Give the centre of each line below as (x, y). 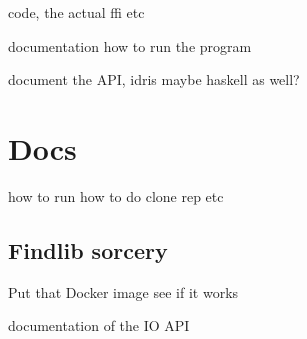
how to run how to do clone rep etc (116, 195)
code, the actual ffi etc (76, 12)
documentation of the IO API (99, 325)
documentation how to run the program (130, 45)
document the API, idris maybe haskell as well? (154, 79)
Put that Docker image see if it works (123, 291)
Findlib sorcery (88, 249)
